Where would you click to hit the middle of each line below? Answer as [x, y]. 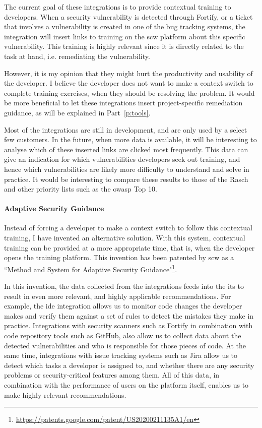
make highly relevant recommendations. [65, 394]
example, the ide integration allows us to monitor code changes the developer [123, 306]
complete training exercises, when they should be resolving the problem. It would [129, 93]
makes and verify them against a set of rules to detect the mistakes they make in [129, 315]
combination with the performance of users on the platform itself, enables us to [126, 385]
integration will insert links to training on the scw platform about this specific [125, 36]
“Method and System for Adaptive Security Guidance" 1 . [91, 268]
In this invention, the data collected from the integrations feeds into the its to [124, 286]
